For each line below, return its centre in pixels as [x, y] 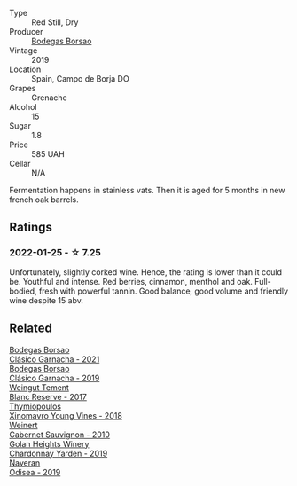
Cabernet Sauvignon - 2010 [60, 435]
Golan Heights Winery [49, 443]
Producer [26, 31]
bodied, [23, 291]
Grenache [50, 98]
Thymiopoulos [35, 406]
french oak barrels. [44, 200]
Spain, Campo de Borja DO [81, 78]
